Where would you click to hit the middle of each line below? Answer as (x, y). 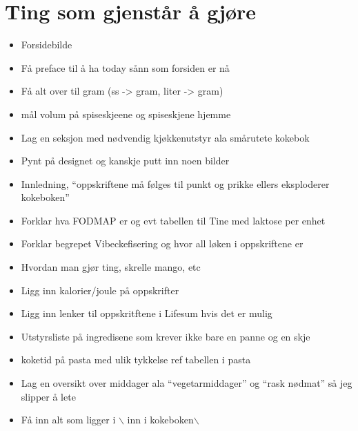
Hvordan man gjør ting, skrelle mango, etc (111, 267)
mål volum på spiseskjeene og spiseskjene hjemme (126, 114)
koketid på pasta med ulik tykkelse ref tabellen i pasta (136, 360)
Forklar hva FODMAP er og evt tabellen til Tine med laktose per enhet (173, 220)
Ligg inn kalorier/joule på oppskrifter (100, 290)
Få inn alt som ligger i (68, 420)
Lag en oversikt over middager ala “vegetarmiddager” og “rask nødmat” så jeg (187, 383)
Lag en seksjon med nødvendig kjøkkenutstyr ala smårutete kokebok (165, 137)
